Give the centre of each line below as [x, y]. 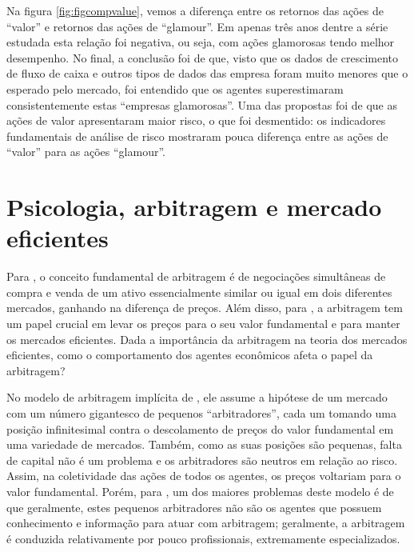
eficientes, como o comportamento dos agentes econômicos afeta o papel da [190, 355]
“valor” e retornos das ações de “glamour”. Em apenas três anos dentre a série [197, 26]
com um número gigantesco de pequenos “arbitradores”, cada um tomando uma [202, 413]
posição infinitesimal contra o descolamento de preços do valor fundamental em [200, 428]
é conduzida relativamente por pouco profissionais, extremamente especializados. [203, 538]
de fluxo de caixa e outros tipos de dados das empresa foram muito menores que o [207, 73]
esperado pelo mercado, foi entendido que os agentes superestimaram [175, 88]
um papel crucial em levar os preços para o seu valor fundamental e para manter [203, 324]
